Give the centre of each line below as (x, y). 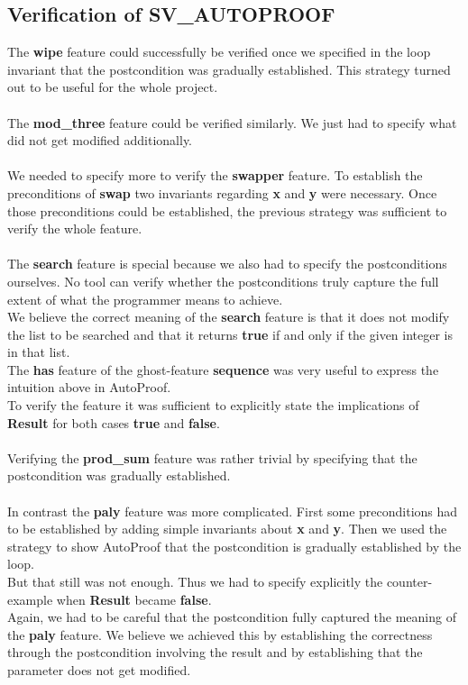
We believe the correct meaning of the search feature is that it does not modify (229, 317)
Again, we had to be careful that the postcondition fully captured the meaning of (232, 617)
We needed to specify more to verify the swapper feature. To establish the (215, 175)
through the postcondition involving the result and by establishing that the (215, 652)
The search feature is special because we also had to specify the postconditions (227, 264)
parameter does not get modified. (99, 669)
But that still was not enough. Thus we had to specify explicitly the (195, 582)
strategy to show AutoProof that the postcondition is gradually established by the (234, 546)
